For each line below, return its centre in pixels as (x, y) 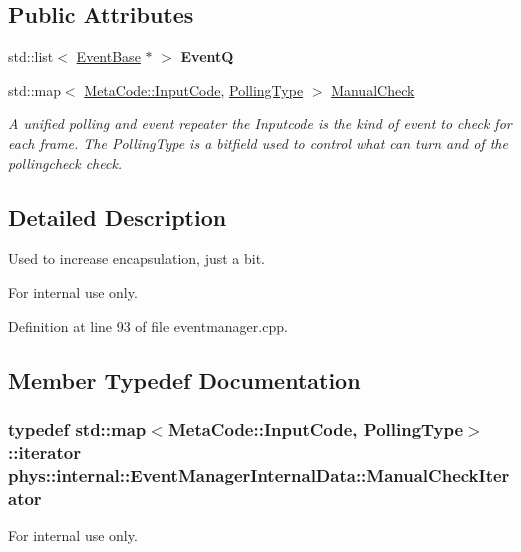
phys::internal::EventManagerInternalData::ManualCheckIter (259, 474)
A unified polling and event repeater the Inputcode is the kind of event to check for (260, 123)
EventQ (207, 56)
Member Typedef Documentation (184, 379)
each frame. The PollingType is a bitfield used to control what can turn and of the (258, 142)
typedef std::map (77, 428)
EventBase (108, 56)
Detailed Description (117, 216)
